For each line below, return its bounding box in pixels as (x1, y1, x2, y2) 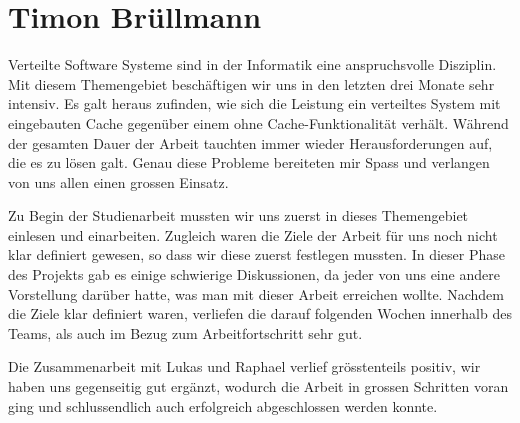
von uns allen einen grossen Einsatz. (8, 171, 229, 192)
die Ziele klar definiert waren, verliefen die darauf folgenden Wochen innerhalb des (8, 303, 512, 324)
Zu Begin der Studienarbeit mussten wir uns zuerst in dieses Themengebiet (8, 205, 469, 226)
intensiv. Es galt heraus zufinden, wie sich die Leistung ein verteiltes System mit (8, 93, 501, 114)
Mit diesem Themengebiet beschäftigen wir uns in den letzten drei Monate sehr (8, 73, 495, 94)
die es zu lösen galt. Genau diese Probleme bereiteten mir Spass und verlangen (8, 152, 490, 173)
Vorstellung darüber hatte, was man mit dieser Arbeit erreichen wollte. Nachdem (8, 283, 504, 304)
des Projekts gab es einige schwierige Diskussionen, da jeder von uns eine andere (8, 264, 500, 285)
